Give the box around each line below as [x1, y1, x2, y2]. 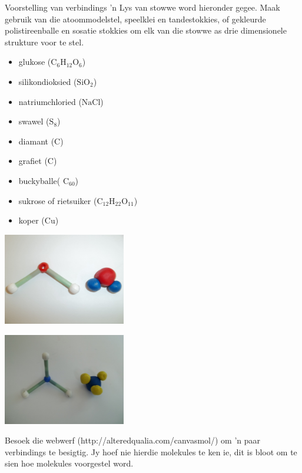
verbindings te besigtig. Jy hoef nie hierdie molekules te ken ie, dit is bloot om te [5, 445, 297, 458]
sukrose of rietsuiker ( [18, 194, 97, 206]
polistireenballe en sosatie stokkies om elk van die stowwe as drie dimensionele [5, 24, 287, 37]
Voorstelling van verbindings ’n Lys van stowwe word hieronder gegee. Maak [5, 1, 280, 13]
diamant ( [18, 134, 55, 147]
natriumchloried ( [18, 95, 82, 107]
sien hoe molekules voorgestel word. [5, 457, 134, 469]
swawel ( [18, 115, 49, 127]
